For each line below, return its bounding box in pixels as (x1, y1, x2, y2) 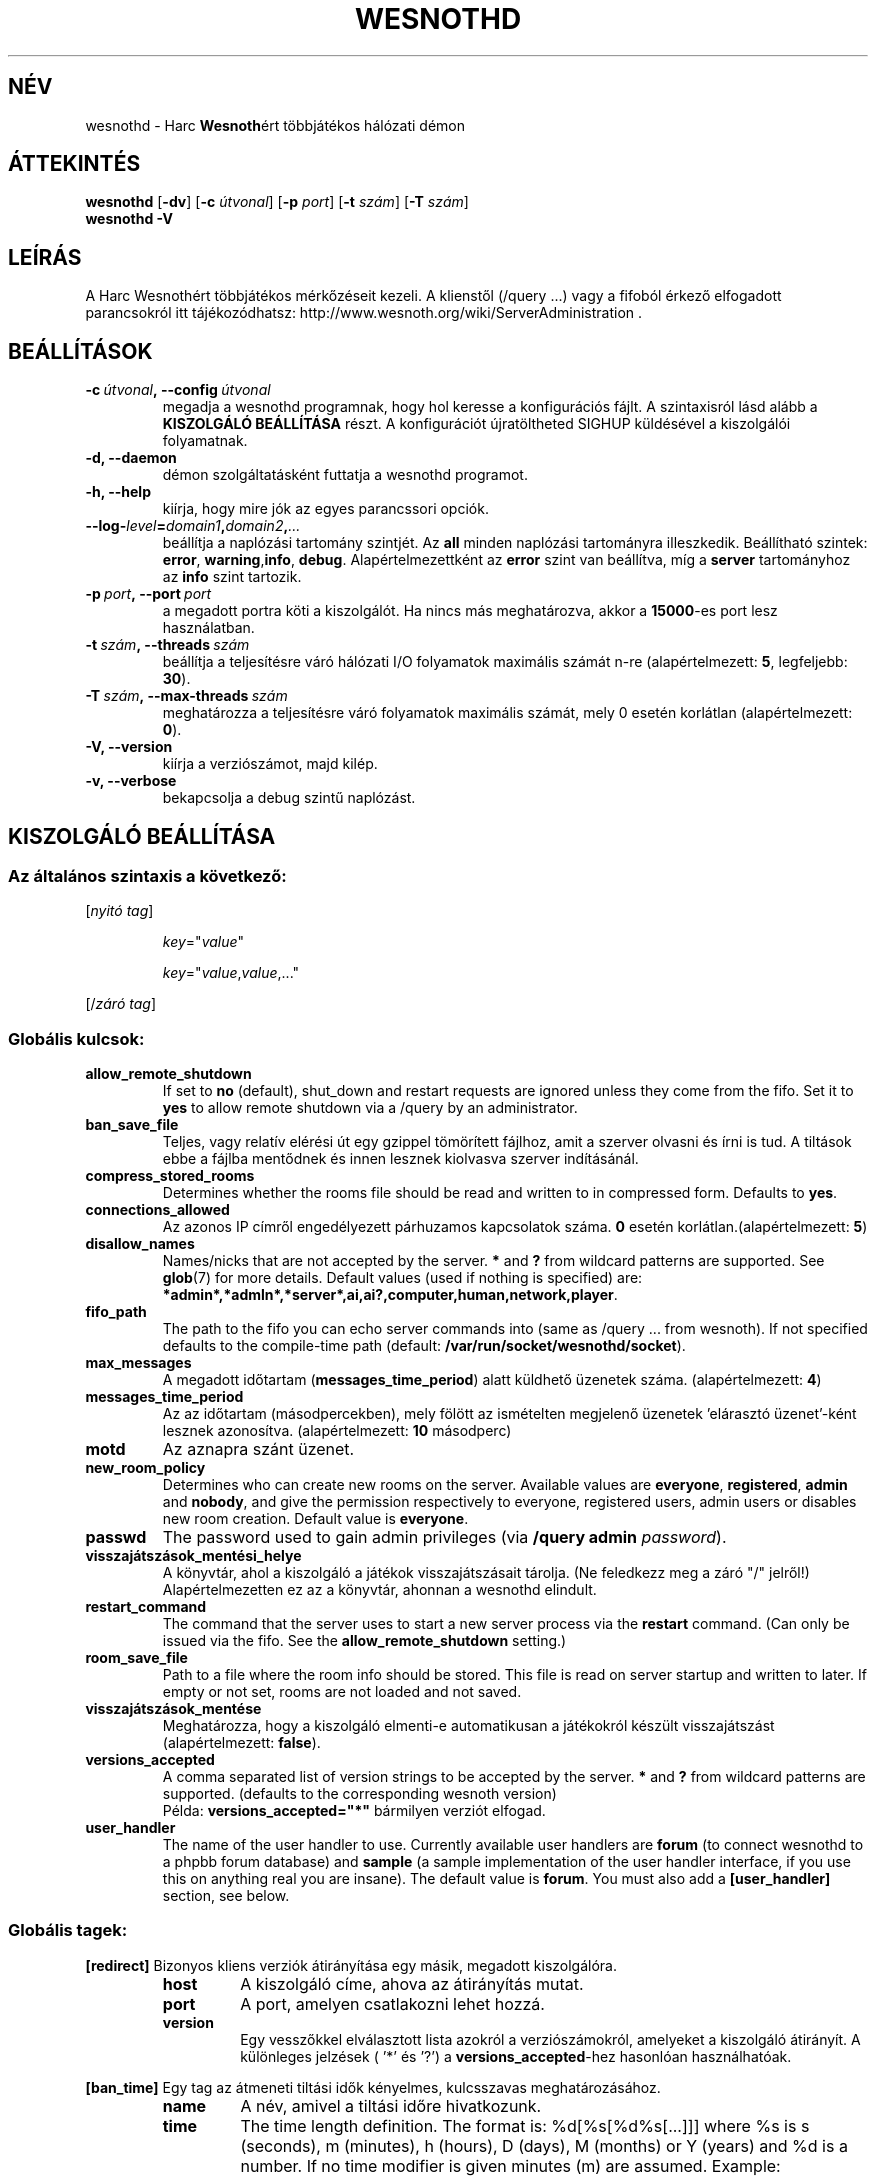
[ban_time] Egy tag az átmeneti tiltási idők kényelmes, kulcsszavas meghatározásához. (85, 2078, 661, 2096)
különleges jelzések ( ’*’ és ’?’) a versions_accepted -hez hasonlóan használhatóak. (240, 2047, 792, 2065)
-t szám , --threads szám (85, 636, 250, 654)
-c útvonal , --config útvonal (85, 381, 271, 399)
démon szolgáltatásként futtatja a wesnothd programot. (162, 466, 528, 484)
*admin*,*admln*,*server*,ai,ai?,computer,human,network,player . (162, 1286, 618, 1304)
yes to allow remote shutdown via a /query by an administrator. (162, 1099, 578, 1117)
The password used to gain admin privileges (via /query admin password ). (162, 1527, 727, 1548)
